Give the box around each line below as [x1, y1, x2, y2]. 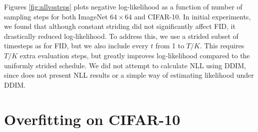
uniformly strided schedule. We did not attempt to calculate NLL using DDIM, [4, 60, 246, 70]
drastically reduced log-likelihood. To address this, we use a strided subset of [4, 30, 239, 41]
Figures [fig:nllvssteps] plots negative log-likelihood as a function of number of [4, 1, 243, 11]
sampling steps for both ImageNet [4, 11, 108, 21]
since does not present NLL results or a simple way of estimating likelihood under [4, 70, 254, 80]
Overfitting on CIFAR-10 [4, 109, 181, 129]
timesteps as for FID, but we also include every [4, 40, 149, 51]
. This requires [200, 40, 245, 51]
